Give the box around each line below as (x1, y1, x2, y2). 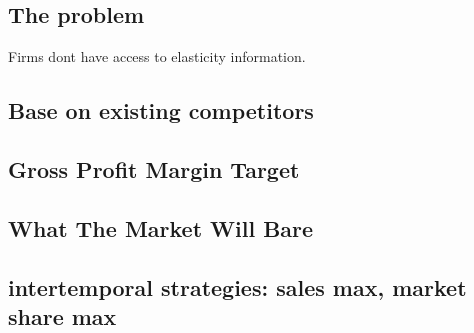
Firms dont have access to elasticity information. (8, 46, 306, 67)
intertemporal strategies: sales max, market (8, 271, 467, 302)
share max (8, 300, 117, 331)
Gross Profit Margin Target (8, 153, 300, 184)
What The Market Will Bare (8, 212, 314, 243)
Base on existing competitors (8, 95, 314, 126)
